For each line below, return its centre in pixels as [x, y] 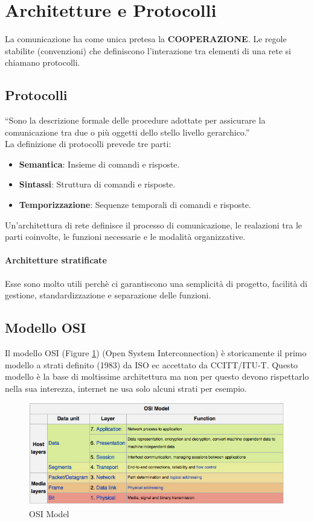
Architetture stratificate [56, 260]
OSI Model [49, 513]
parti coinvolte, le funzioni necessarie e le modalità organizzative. [125, 237]
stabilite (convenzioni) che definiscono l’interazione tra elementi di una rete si [148, 50]
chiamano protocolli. [43, 62]
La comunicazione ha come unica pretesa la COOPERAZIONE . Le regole [146, 39]
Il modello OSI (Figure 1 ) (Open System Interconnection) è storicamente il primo [156, 353]
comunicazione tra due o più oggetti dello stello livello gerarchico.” [127, 132]
